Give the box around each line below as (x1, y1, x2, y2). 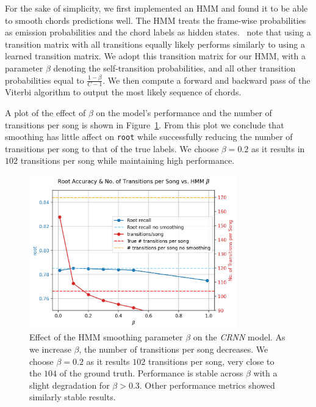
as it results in (251, 142, 305, 155)
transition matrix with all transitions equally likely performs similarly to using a (5, 37, 305, 50)
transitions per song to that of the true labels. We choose (5, 142, 219, 155)
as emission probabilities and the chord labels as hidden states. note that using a (5, 26, 311, 38)
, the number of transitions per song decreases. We (79, 342, 268, 355)
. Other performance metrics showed (139, 378, 275, 391)
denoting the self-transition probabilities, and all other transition (53, 61, 296, 74)
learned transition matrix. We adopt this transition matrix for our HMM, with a (5, 50, 306, 62)
